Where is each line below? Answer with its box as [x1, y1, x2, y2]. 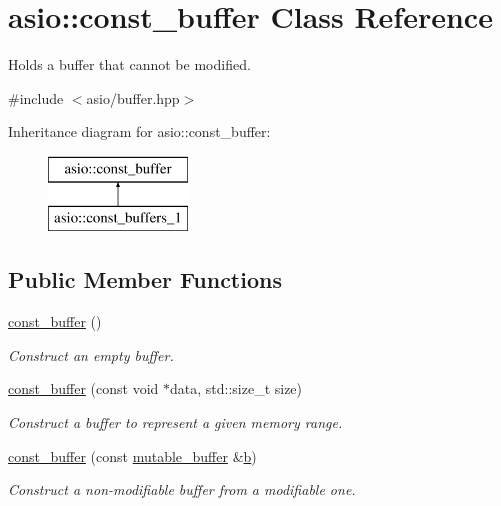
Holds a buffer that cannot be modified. [8, 54, 251, 75]
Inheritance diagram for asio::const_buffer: [8, 121, 271, 142]
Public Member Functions [8, 264, 282, 295]
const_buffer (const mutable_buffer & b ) [8, 445, 257, 466]
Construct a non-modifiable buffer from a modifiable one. [8, 479, 356, 500]
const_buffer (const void [8, 378, 159, 399]
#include [8, 87, 64, 108]
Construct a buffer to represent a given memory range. [8, 412, 343, 433]
